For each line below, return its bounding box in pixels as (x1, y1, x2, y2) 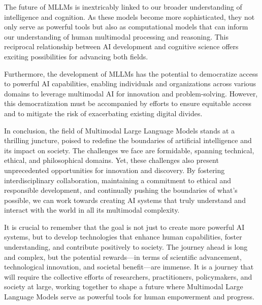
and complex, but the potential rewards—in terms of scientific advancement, (4, 251, 242, 262)
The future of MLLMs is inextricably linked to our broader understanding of (4, 2, 242, 12)
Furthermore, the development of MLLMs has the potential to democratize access (4, 68, 258, 79)
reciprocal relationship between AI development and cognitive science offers (4, 41, 239, 52)
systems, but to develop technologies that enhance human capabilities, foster (4, 231, 242, 242)
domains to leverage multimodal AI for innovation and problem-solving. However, (4, 88, 258, 98)
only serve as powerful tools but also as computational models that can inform (4, 21, 248, 32)
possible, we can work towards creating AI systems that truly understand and (4, 194, 246, 205)
